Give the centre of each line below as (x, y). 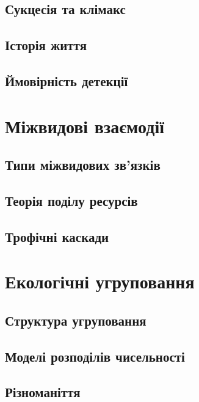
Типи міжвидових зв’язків (83, 165)
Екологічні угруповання (100, 281)
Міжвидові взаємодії (85, 126)
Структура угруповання (76, 320)
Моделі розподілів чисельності (95, 356)
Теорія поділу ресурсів (71, 200)
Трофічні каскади (57, 236)
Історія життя (46, 45)
